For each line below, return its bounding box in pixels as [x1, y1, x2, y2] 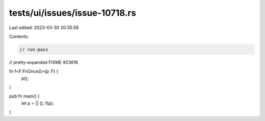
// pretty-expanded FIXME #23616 [9, 59, 79, 65]
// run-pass [19, 47, 49, 52]
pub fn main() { [9, 93, 40, 99]
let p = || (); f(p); [21, 100, 54, 106]
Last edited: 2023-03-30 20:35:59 [9, 25, 79, 30]
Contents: [9, 33, 29, 39]
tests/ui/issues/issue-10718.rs [9, 7, 136, 18]
